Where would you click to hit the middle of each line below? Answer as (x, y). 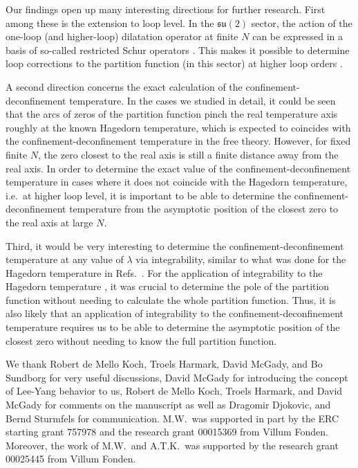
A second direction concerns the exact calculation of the (124, 86)
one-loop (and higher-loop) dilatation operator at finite (122, 36)
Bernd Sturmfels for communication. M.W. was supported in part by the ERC (172, 418)
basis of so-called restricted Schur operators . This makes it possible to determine (178, 49)
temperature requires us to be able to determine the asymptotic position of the (173, 327)
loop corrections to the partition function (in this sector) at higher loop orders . (174, 63)
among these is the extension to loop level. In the (110, 22)
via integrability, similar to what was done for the (241, 259)
